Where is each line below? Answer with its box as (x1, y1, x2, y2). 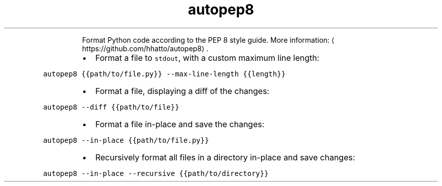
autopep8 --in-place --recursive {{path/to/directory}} (43, 169, 269, 177)
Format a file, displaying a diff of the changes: (95, 85, 269, 96)
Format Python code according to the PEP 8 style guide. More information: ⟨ (82, 35, 335, 44)
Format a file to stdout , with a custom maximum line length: (95, 52, 319, 63)
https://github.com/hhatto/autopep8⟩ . (82, 44, 208, 53)
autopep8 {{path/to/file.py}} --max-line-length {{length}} (43, 69, 286, 78)
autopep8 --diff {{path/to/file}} (43, 103, 180, 111)
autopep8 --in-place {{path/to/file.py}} (43, 136, 209, 144)
